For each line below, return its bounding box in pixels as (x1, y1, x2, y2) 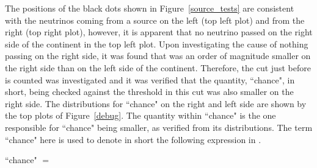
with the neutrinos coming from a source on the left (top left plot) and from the (5, 13, 305, 26)
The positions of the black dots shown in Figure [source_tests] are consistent (5, 2, 294, 14)
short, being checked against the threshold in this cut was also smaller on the (5, 85, 294, 98)
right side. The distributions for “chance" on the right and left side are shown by (5, 97, 307, 110)
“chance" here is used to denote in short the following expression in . (5, 133, 261, 145)
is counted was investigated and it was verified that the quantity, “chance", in (5, 73, 295, 86)
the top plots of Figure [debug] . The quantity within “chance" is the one (5, 109, 276, 122)
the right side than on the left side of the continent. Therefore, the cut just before (5, 61, 311, 74)
